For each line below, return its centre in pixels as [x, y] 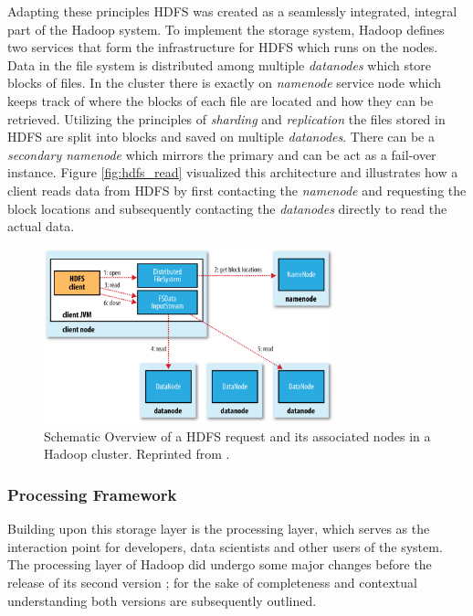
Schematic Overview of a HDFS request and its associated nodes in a [237, 435]
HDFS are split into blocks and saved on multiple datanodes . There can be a [221, 137]
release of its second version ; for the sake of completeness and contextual [212, 582]
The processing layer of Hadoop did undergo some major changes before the [220, 564]
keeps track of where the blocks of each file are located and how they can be [221, 100]
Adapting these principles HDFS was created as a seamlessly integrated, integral [232, 11]
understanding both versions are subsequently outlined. [162, 600]
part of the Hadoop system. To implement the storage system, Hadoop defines [226, 29]
